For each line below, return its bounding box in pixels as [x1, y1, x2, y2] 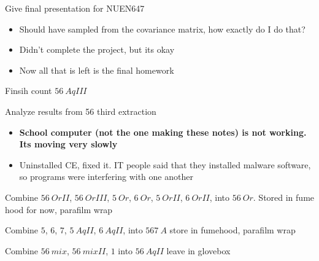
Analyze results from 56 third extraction [5, 104, 156, 117]
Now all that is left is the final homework [19, 63, 174, 76]
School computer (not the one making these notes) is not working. [19, 125, 307, 138]
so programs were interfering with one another [19, 170, 193, 183]
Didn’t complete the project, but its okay [19, 43, 175, 56]
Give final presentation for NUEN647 [5, 2, 145, 14]
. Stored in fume [253, 190, 315, 203]
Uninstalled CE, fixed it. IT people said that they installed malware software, [19, 158, 311, 171]
